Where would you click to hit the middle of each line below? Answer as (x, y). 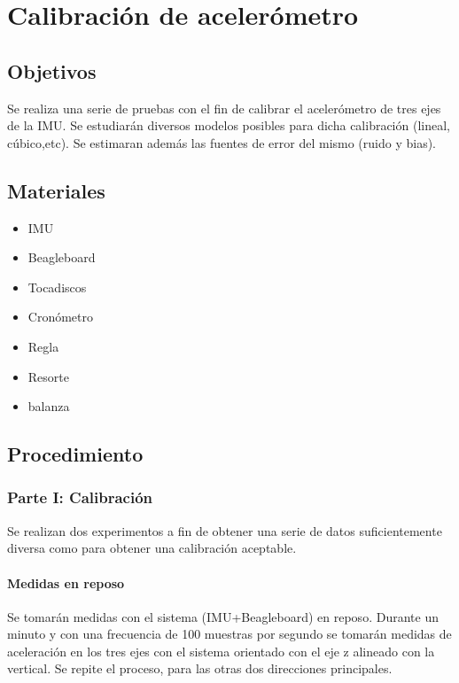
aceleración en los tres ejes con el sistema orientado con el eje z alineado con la (221, 651)
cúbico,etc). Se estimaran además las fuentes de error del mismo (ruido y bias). (222, 142)
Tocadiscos (57, 287)
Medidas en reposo (66, 582)
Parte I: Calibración (80, 497)
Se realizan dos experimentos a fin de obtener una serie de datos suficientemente (225, 530)
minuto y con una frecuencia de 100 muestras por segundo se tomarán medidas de (229, 634)
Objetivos (52, 70)
